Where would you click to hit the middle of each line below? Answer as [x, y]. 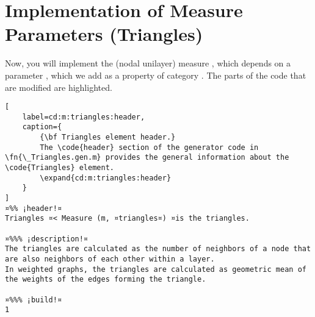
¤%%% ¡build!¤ [34, 300]
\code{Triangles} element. [60, 168]
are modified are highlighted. [59, 87]
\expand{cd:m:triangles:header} [106, 178]
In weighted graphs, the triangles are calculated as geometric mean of [156, 269]
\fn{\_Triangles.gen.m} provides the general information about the [147, 158]
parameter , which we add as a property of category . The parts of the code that [156, 75]
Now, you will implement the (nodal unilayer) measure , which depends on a [148, 63]
